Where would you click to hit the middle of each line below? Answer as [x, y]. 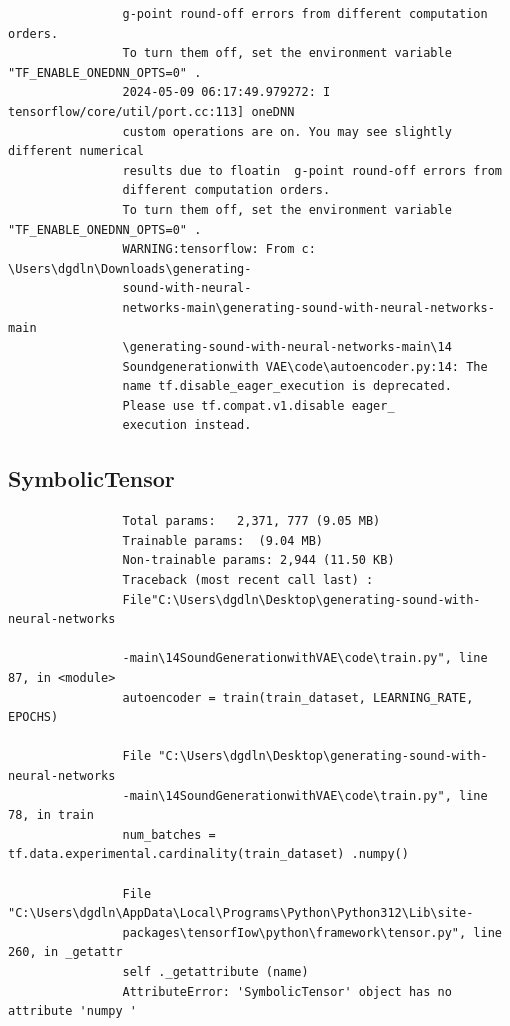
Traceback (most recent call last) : [248, 580]
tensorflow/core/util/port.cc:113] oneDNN [151, 111]
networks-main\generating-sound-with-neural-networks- [308, 307]
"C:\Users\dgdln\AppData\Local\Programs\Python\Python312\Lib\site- [241, 913]
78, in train [51, 815]
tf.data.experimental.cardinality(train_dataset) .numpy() [208, 854]
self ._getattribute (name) [215, 971]
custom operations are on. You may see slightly [287, 131]
